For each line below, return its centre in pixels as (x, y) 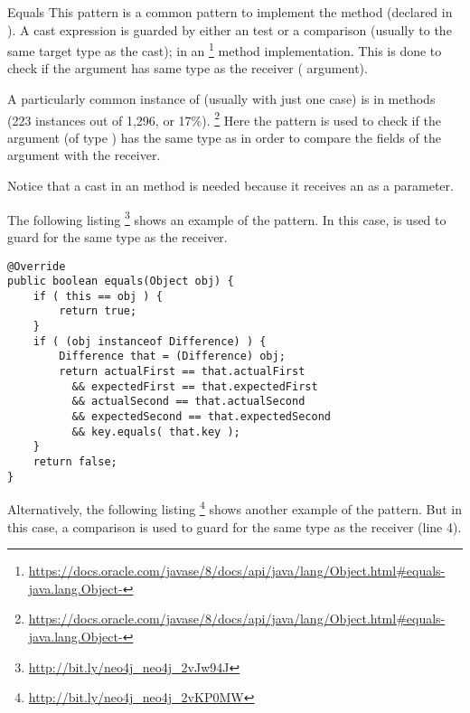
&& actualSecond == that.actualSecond (188, 402)
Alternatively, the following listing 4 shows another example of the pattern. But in (235, 507)
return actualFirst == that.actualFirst (182, 372)
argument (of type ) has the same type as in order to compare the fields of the (224, 137)
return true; (98, 311)
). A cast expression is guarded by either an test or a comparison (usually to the (230, 29)
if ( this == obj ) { (98, 296)
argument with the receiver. (84, 155)
